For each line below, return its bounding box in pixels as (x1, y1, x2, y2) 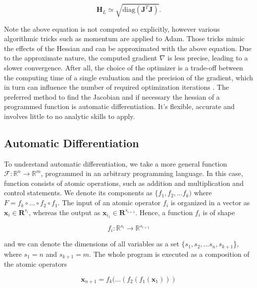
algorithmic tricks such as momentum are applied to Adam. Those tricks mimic (4, 33, 245, 44)
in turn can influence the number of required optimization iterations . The (4, 82, 229, 92)
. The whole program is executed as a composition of (89, 248, 250, 259)
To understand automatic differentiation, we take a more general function (4, 158, 227, 169)
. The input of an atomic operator (57, 197, 161, 208)
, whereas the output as (29, 207, 101, 217)
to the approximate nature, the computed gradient (4, 53, 157, 63)
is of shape (203, 207, 235, 217)
